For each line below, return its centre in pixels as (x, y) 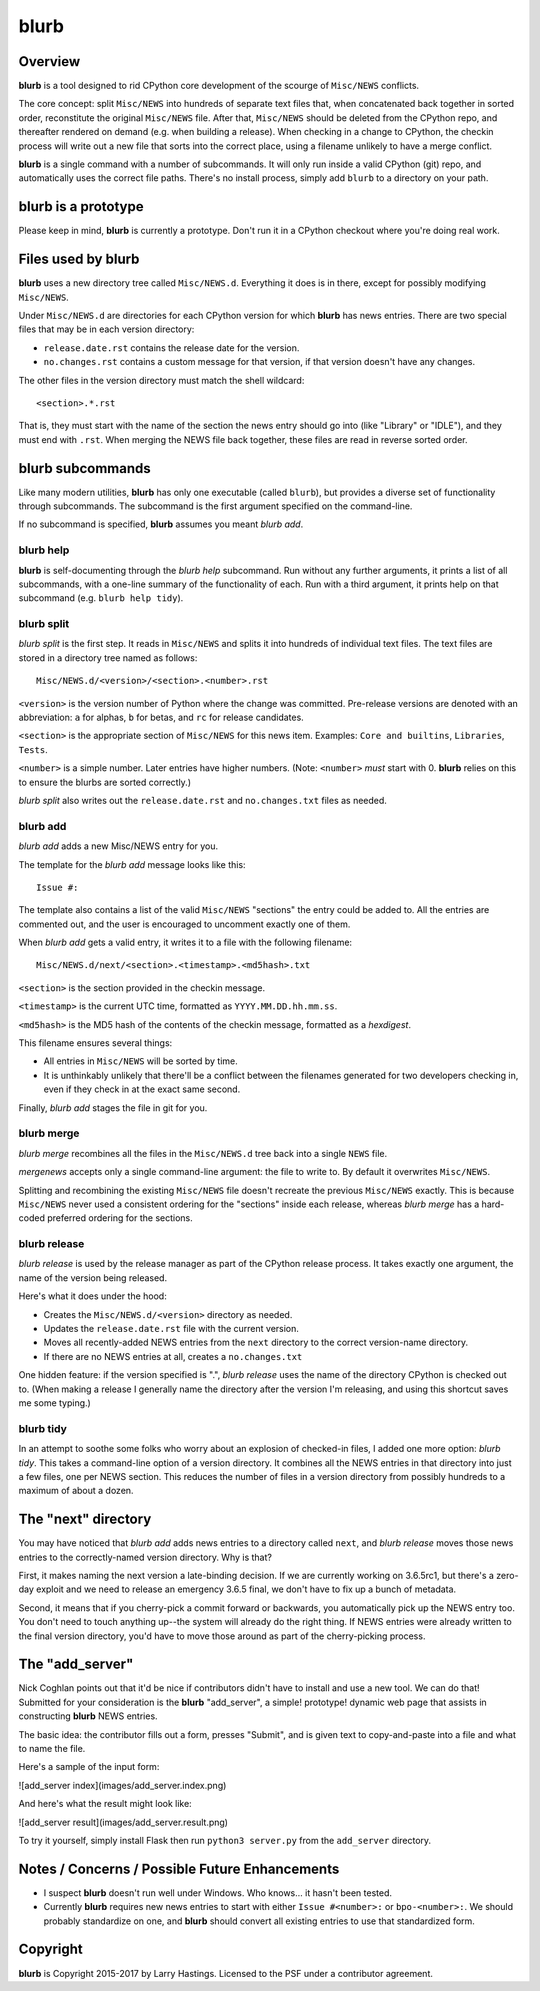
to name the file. (52, 1748)
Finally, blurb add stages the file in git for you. (113, 1107)
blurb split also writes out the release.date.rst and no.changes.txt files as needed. (202, 800)
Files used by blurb (79, 259)
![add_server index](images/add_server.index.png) (122, 1785)
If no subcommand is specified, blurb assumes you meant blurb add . (161, 524)
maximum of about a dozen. (76, 1491)
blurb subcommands (84, 468)
